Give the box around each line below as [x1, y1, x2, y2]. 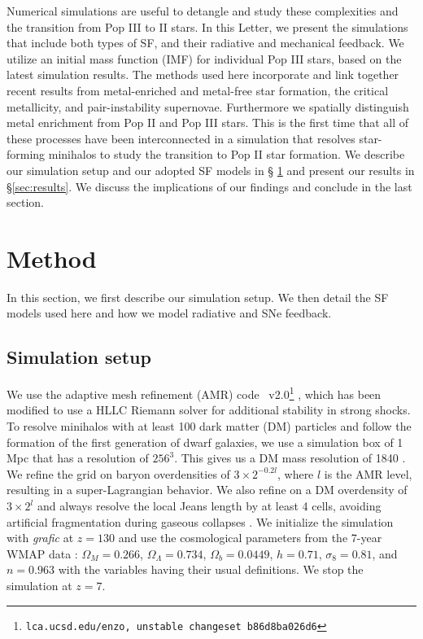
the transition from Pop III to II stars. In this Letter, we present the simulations [7, 18, 408, 35]
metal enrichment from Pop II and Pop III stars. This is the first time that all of [7, 114, 409, 131]
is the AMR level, [324, 465, 412, 482]
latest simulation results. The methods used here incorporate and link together [7, 66, 399, 83]
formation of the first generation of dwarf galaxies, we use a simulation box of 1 [7, 433, 403, 450]
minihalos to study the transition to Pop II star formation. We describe [48, 146, 405, 163]
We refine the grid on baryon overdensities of [7, 465, 230, 482]
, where [277, 465, 314, 482]
